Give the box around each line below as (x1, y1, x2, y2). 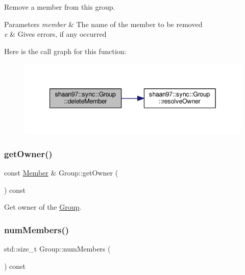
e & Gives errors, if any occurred (4, 29, 107, 39)
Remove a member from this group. (4, 2, 115, 12)
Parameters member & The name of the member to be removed (4, 18, 203, 29)
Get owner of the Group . (4, 202, 82, 212)
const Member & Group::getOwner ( (4, 167, 118, 178)
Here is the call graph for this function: (4, 45, 127, 56)
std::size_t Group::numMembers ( (4, 243, 111, 254)
